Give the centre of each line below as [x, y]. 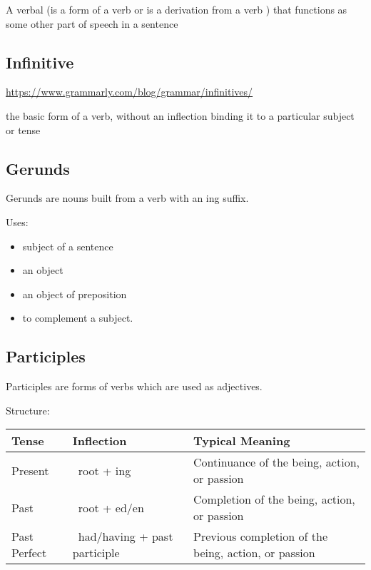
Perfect [29, 553]
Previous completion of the [260, 536]
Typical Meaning [242, 441]
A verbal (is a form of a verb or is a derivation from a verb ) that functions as [177, 9]
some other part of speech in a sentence [92, 23]
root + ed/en [111, 507]
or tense [23, 129]
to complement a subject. [78, 318]
